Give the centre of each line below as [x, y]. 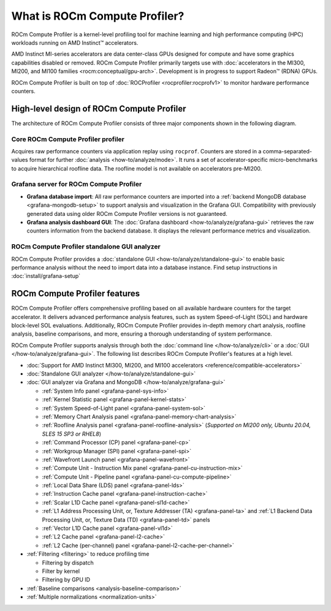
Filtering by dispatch [68, 563]
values [20, 160]
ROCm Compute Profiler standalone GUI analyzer [86, 247]
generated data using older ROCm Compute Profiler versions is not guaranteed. [127, 213]
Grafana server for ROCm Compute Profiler [77, 184]
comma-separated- [287, 151]
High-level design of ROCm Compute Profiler [99, 108]
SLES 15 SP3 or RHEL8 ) [71, 434]
